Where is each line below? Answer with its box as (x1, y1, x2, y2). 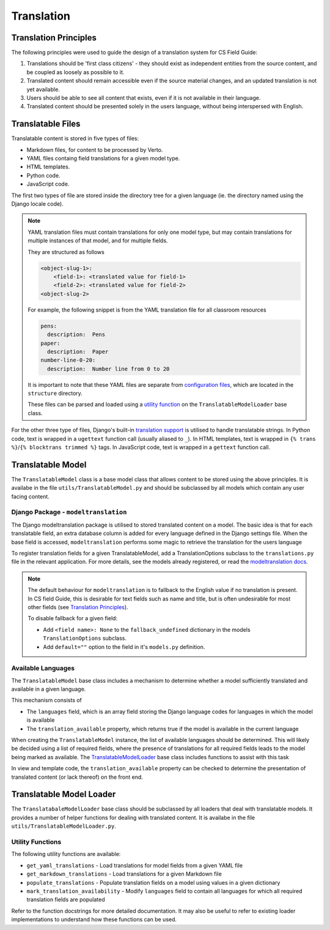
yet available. (26, 86, 61, 93)
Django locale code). (11, 200, 64, 208)
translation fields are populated (26, 896, 105, 903)
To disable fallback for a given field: (28, 615, 118, 622)
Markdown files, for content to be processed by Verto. (26, 146, 163, 153)
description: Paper (46, 348, 109, 355)
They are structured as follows (28, 248, 105, 255)
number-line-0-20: (40, 357, 96, 364)
